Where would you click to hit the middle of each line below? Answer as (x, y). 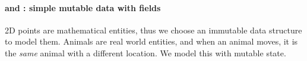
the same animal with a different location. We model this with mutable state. (145, 52)
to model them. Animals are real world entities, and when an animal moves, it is (151, 41)
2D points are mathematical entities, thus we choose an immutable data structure (153, 30)
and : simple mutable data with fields (83, 7)
